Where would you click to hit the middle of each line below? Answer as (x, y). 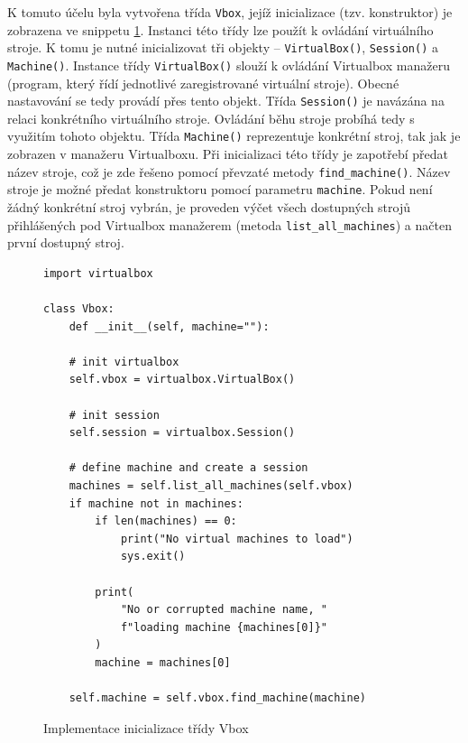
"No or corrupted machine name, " (224, 610)
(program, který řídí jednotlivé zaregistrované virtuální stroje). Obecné (203, 83)
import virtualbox (98, 273)
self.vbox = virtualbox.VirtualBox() (182, 380)
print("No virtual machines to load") (237, 539)
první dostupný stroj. (66, 242)
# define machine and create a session (188, 468)
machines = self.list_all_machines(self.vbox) (211, 485)
